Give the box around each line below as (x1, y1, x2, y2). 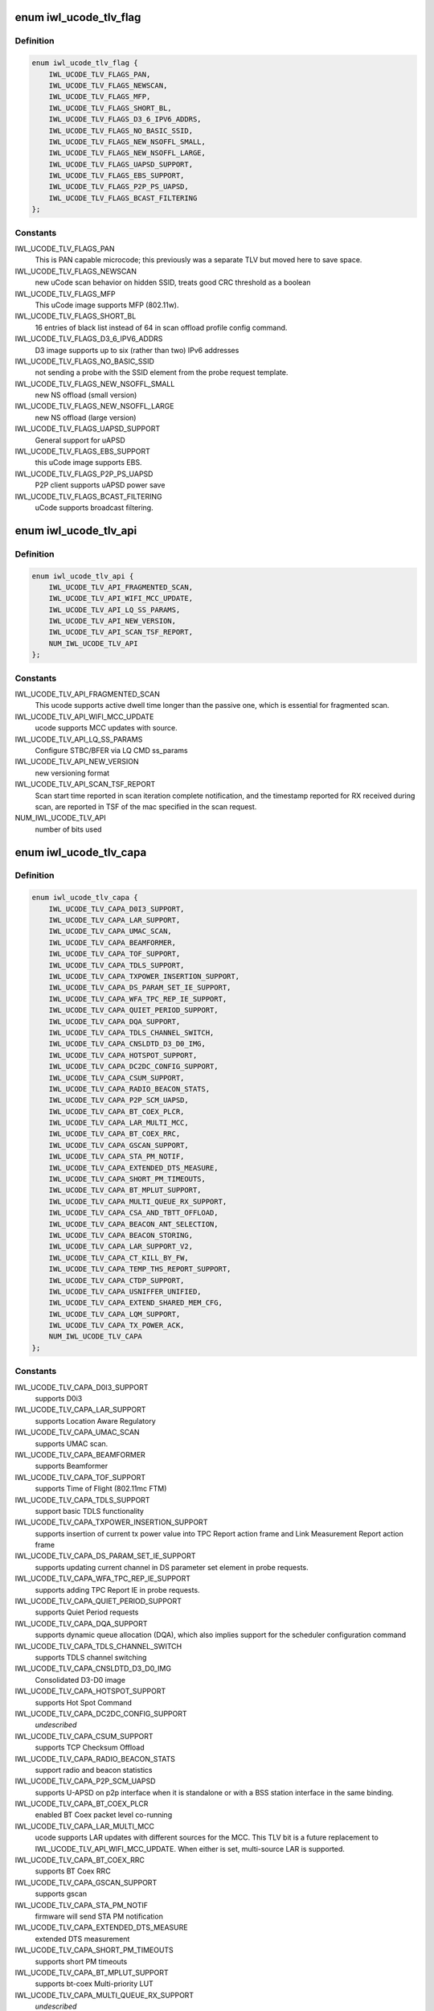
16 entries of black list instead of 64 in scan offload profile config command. (35, 323, 288, 332)
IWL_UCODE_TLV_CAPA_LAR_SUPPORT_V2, (48, 1242, 193, 1251)
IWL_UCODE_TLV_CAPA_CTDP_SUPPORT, (48, 1276, 185, 1285)
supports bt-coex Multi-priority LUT (35, 1979, 154, 1988)
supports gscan (35, 1889, 88, 1898)
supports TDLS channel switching (35, 1652, 147, 1662)
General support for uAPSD (35, 435, 126, 445)
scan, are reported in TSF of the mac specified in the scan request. (35, 801, 257, 812)
